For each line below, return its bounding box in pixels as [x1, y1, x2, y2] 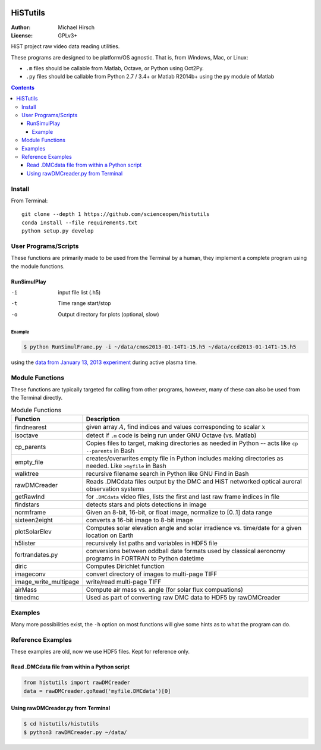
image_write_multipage [14, 578, 80, 586]
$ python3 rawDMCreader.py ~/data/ [23, 729, 127, 736]
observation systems [86, 485, 145, 493]
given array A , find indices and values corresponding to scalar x [86, 423, 266, 431]
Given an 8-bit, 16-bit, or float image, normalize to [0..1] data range [86, 509, 273, 517]
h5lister [14, 539, 36, 547]
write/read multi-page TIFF [86, 578, 162, 586]
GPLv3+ [58, 32, 78, 39]
